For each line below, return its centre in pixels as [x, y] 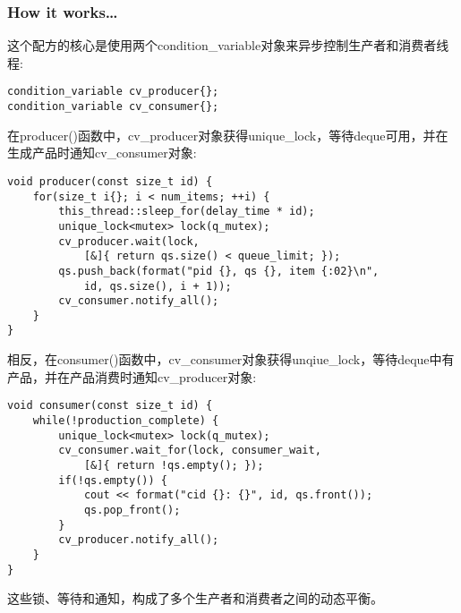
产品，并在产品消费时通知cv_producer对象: [132, 376]
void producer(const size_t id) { [110, 181]
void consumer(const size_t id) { [110, 406]
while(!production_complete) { [126, 420]
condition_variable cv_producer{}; [113, 92]
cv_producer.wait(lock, [129, 241]
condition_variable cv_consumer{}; [113, 107]
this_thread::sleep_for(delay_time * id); [187, 212]
